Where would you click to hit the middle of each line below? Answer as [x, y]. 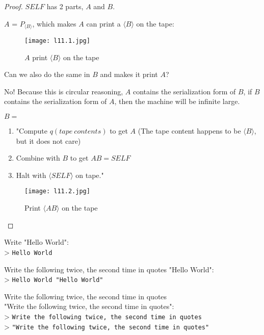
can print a [103, 23]
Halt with [31, 175]
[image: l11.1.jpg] [57, 41]
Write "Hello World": [36, 242]
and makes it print [129, 74]
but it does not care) [48, 140]
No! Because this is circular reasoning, [64, 91]
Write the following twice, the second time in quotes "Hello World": [109, 269]
